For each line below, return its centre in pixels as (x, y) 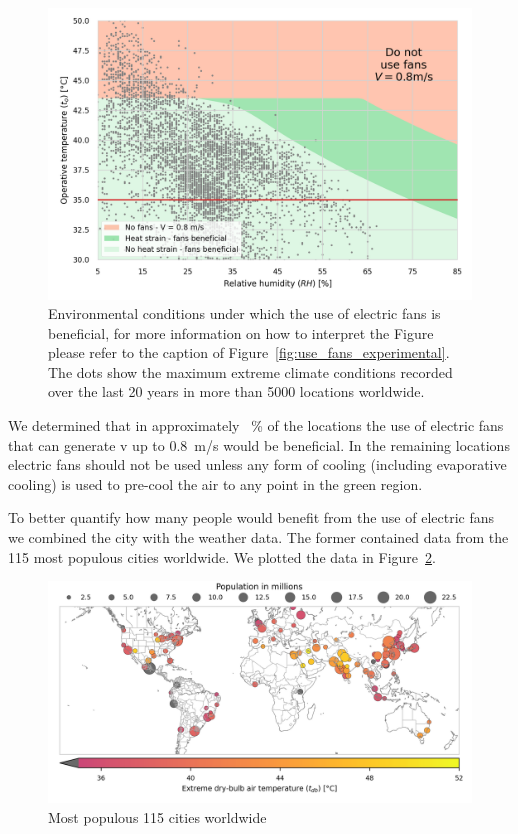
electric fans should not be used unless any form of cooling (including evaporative (257, 464)
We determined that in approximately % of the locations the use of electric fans (256, 425)
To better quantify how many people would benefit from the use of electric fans (251, 517)
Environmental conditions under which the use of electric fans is (244, 313)
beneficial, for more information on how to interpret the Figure (241, 332)
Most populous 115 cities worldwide (157, 816)
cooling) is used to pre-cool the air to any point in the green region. (215, 483)
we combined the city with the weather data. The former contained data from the (258, 537)
